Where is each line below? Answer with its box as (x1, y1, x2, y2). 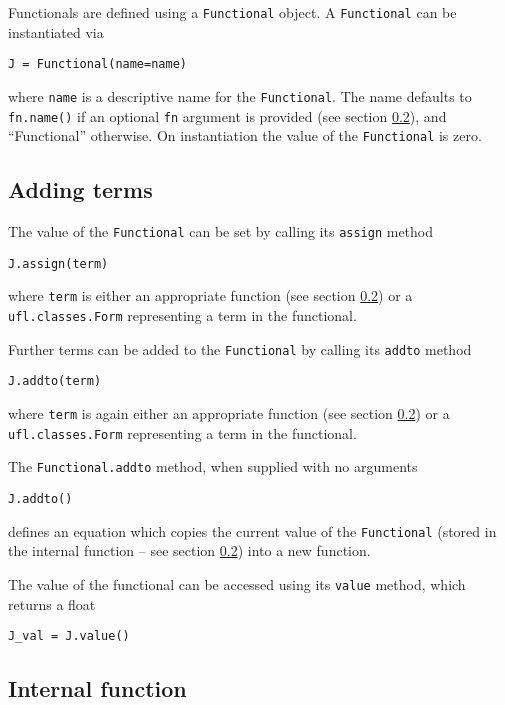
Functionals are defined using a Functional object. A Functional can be (8, 2, 457, 22)
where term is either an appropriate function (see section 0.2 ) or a (8, 285, 413, 306)
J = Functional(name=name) (8, 57, 187, 72)
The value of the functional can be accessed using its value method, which (8, 573, 466, 594)
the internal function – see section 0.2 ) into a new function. (8, 540, 371, 561)
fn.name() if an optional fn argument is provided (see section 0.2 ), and (8, 105, 447, 126)
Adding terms (8, 174, 153, 205)
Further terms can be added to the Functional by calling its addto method (8, 338, 472, 359)
